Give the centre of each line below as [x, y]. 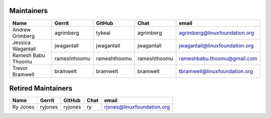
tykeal [103, 32]
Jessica [22, 42]
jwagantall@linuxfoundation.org [216, 45]
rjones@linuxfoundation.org [137, 107]
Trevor [20, 68]
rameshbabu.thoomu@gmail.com [218, 58]
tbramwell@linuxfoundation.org [216, 71]
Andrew [22, 29]
